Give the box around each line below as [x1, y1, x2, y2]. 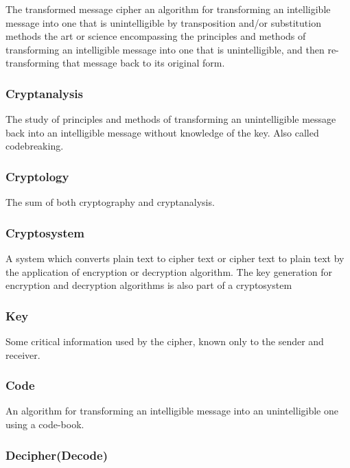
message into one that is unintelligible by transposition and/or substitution [5, 15, 321, 30]
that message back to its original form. [62, 56, 225, 70]
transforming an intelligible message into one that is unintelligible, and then [5, 42, 325, 56]
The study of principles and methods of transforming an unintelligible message [5, 112, 336, 126]
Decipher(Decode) [5, 446, 108, 463]
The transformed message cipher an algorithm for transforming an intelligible [5, 2, 331, 16]
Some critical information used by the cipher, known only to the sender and [5, 334, 324, 348]
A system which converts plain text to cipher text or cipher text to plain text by [5, 251, 345, 265]
